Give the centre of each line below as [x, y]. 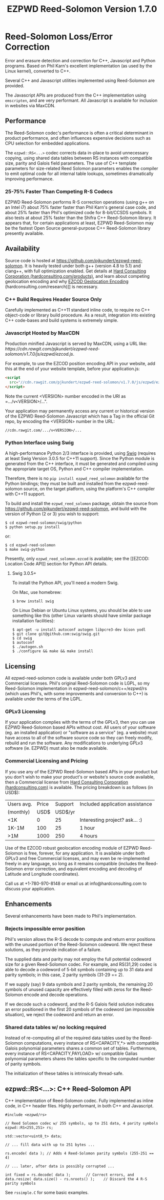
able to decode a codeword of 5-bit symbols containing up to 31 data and [79, 969]
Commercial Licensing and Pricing [47, 761]
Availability [22, 249]
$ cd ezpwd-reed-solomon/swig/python [43, 523]
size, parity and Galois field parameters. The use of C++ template [71, 163]
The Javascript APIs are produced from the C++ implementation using [76, 95]
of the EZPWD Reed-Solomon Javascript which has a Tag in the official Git [80, 416]
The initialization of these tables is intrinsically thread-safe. [64, 1074]
